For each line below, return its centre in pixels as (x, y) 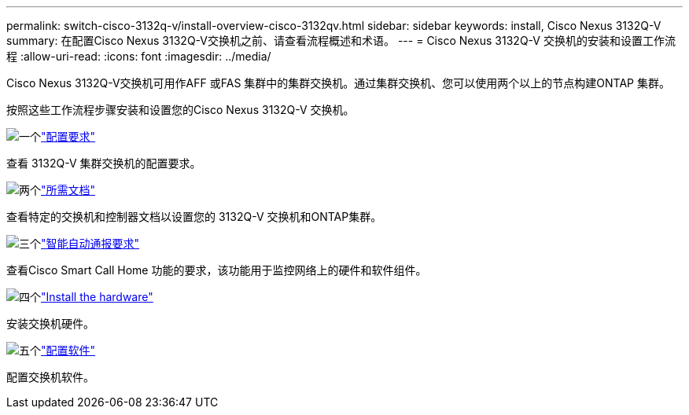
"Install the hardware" (97, 297)
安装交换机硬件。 (50, 323)
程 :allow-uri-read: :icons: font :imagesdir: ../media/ (139, 56)
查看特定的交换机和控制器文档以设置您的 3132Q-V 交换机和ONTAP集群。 (194, 217)
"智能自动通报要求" (90, 243)
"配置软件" (68, 350)
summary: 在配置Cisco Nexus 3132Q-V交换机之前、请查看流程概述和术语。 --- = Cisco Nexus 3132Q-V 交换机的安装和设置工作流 (341, 40)
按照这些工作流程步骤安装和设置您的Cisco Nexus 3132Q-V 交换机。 (181, 110)
